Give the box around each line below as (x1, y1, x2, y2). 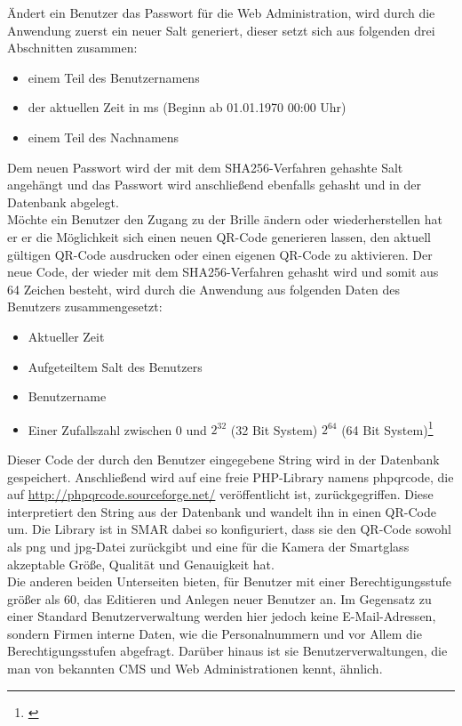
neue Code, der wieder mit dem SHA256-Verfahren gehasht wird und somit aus (7, 262, 439, 281)
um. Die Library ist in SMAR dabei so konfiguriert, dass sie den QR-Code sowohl (7, 520, 451, 538)
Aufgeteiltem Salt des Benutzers (28, 357, 203, 375)
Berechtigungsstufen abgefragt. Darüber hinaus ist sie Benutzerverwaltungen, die (7, 641, 448, 660)
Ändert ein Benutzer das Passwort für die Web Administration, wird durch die (7, 4, 435, 21)
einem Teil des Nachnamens (28, 127, 179, 146)
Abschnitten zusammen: (7, 38, 138, 57)
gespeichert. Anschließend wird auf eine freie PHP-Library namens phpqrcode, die (7, 467, 454, 486)
